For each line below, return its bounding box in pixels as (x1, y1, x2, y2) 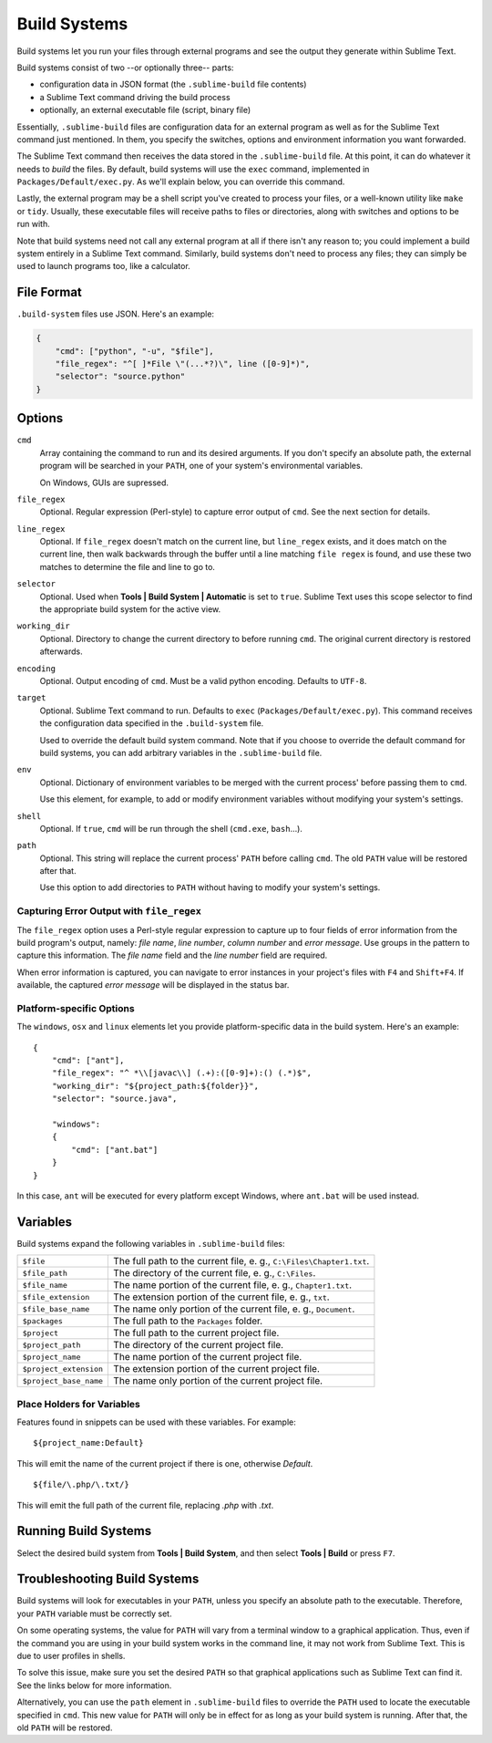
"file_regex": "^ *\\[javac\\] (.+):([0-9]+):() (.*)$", (51, 1068, 312, 1078)
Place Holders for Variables (16, 1397, 141, 1410)
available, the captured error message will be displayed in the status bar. (16, 980, 290, 991)
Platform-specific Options (16, 1001, 136, 1014)
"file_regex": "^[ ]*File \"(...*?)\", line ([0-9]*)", (55, 358, 311, 369)
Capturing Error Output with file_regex (16, 905, 202, 918)
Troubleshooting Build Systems (16, 1572, 200, 1587)
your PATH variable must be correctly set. (16, 1608, 172, 1619)
